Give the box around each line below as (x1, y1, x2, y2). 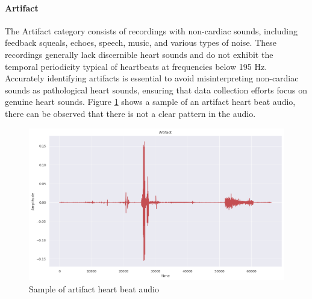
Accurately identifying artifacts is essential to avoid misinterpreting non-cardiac (5, 72, 299, 84)
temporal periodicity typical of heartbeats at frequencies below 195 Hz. (5, 60, 267, 72)
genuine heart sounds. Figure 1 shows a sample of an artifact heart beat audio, (5, 95, 296, 108)
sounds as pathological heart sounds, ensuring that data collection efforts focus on (5, 83, 308, 96)
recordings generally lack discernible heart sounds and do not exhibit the (5, 48, 273, 60)
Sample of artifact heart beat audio (29, 283, 159, 295)
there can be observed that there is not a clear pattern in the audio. (5, 107, 256, 119)
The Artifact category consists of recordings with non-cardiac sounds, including (5, 24, 298, 37)
